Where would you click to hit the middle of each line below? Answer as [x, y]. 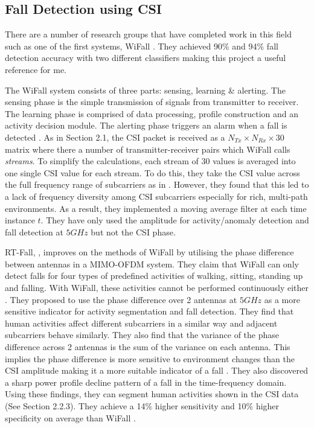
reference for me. [36, 69]
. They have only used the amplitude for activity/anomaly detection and [175, 220]
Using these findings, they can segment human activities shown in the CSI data [152, 394]
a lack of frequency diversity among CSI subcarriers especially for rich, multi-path [156, 196]
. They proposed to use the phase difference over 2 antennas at [121, 299]
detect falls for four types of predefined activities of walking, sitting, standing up [154, 276]
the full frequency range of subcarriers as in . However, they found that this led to [157, 184]
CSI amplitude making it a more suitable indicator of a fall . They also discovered [157, 370]
